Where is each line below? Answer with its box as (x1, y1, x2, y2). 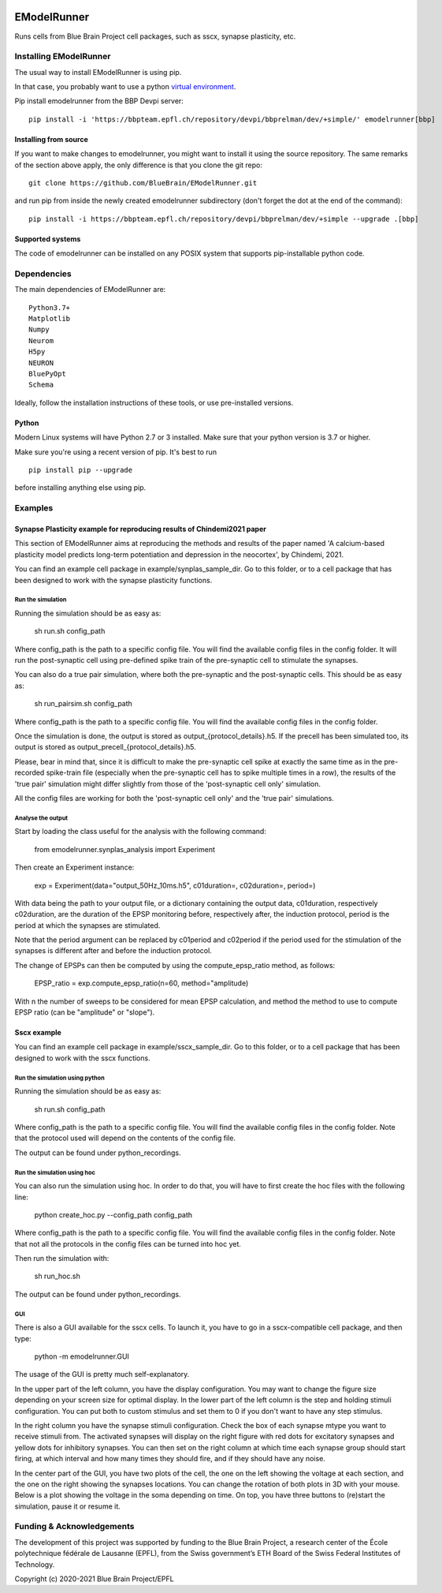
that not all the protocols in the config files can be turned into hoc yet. (14, 1239, 242, 1248)
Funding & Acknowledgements (14, 1521, 135, 1532)
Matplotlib (28, 314, 71, 323)
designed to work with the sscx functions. (14, 1053, 150, 1063)
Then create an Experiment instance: (14, 862, 135, 872)
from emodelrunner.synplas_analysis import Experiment (34, 844, 216, 854)
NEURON (28, 358, 54, 367)
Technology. (14, 1559, 55, 1569)
